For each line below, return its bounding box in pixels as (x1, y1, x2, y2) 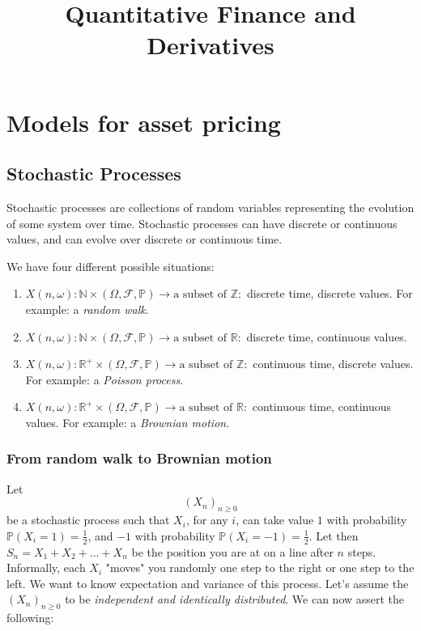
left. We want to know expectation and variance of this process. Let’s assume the (6, 574, 409, 591)
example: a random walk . (25, 300, 149, 317)
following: (6, 609, 54, 626)
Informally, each (6, 559, 86, 576)
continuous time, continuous (252, 398, 392, 415)
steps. (347, 543, 376, 560)
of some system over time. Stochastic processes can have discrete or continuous (6, 214, 398, 231)
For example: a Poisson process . (25, 371, 184, 387)
